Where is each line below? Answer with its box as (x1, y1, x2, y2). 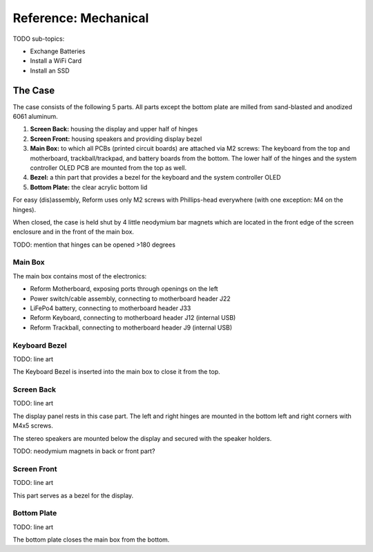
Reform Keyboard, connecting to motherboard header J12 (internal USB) (30, 314, 236, 322)
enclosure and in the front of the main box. (12, 228, 135, 236)
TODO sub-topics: (12, 35, 65, 43)
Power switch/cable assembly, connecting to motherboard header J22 (30, 294, 231, 303)
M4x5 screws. (12, 421, 53, 430)
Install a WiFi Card (30, 57, 82, 65)
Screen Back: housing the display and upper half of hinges (30, 125, 198, 133)
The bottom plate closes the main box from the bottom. (12, 535, 170, 544)
